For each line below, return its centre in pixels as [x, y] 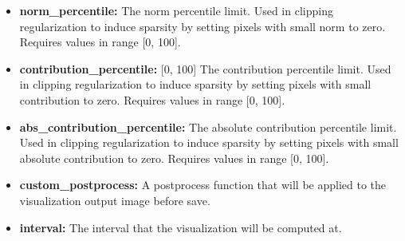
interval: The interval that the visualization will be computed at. [181, 227]
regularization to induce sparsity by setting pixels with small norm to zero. [202, 26]
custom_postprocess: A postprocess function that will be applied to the [203, 185]
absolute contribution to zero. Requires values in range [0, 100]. [174, 158]
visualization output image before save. [115, 200]
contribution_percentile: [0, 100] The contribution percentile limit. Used [205, 68]
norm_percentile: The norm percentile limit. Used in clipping [176, 10]
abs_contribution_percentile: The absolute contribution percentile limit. [208, 126]
